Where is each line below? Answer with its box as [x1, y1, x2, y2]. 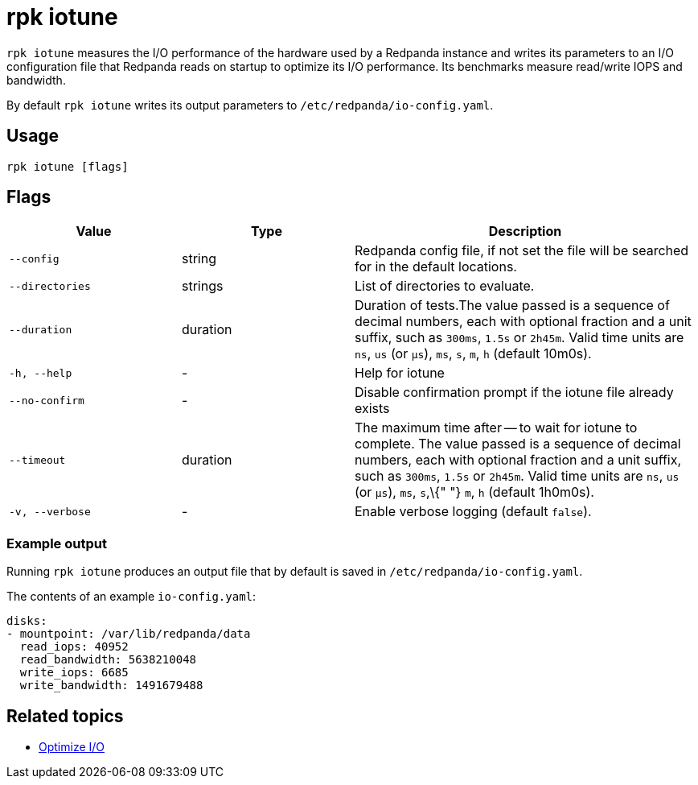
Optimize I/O [39, 740, 105, 754]
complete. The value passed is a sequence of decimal [355, 436, 681, 452]
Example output [6, 535, 107, 552]
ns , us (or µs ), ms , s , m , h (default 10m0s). [355, 345, 592, 362]
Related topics [6, 705, 124, 726]
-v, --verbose [9, 505, 91, 518]
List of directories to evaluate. [355, 278, 535, 295]
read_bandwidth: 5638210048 [19, 653, 197, 667]
